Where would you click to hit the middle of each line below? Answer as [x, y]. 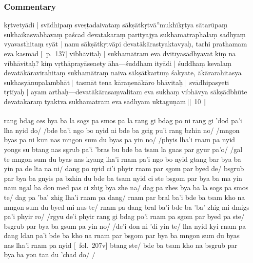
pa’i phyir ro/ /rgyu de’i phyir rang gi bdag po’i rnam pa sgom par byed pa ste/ [124, 216]
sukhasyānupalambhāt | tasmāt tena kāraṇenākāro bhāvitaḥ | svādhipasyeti [117, 82]
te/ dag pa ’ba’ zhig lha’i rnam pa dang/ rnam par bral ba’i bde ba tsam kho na [125, 197]
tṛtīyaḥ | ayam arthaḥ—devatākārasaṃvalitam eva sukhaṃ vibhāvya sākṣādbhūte [126, 92]
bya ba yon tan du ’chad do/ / [50, 254]
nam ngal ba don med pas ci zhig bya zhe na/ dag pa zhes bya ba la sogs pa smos [126, 187]
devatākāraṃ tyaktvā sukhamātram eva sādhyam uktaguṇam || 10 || [106, 101]
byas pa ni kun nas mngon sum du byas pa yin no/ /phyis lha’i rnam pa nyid [120, 140]
